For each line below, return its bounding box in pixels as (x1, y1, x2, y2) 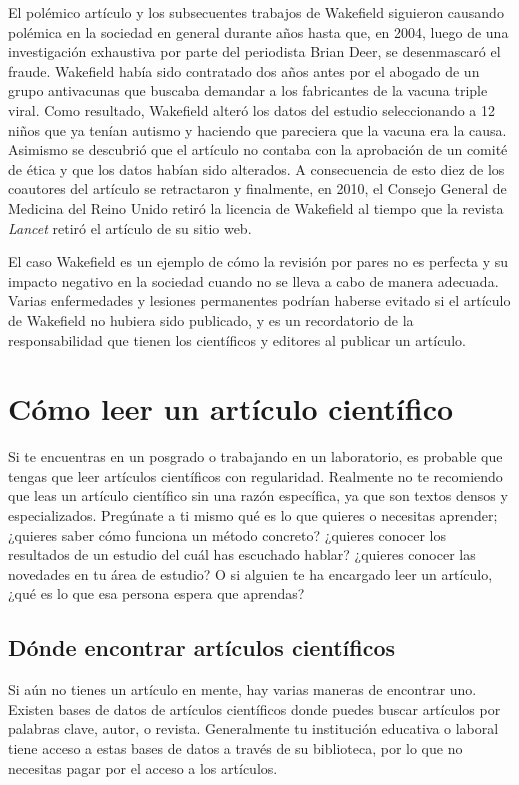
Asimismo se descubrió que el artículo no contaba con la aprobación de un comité (8, 139, 508, 160)
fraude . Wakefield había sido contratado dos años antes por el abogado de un (8, 60, 480, 81)
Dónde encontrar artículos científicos (8, 632, 396, 663)
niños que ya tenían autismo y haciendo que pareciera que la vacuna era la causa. (8, 119, 507, 140)
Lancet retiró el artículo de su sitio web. (8, 217, 252, 238)
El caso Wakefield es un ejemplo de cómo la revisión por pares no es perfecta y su (8, 251, 509, 272)
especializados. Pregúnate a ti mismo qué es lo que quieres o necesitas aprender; (8, 505, 498, 525)
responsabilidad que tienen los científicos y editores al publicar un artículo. (8, 329, 466, 350)
